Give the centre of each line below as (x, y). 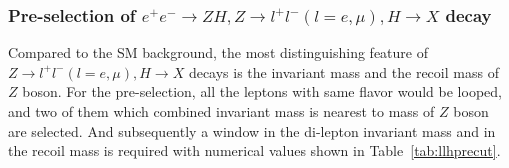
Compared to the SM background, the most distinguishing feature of (218, 52)
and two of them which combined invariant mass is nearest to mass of (221, 111)
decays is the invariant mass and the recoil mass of (343, 71)
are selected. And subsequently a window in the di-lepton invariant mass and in (252, 130)
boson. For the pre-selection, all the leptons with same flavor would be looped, (262, 91)
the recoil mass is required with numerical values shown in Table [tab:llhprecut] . (254, 150)
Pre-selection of (72, 14)
